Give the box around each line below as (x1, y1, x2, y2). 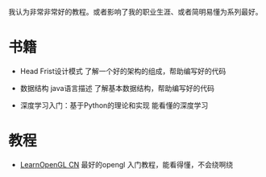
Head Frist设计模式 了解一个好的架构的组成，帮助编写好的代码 (19, 66, 227, 76)
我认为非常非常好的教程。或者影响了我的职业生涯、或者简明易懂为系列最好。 (8, 7, 263, 16)
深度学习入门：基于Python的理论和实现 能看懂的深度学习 (19, 100, 209, 110)
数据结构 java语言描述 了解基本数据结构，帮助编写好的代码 (19, 83, 215, 93)
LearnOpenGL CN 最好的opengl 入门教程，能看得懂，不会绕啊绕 (19, 159, 234, 169)
